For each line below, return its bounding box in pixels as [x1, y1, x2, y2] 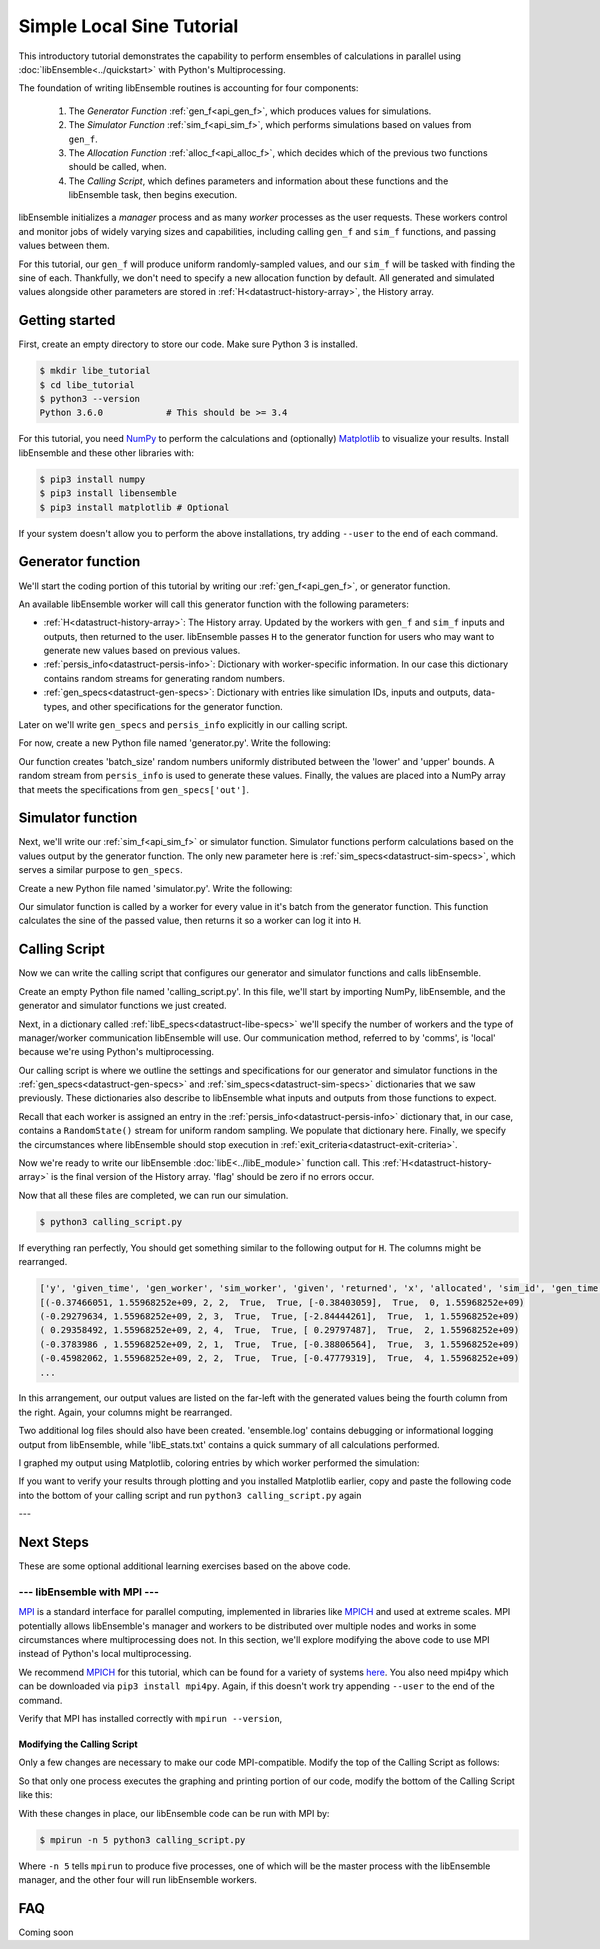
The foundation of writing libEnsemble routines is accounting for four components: [18, 82, 359, 94]
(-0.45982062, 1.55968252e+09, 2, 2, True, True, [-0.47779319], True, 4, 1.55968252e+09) [39, 1353, 520, 1364]
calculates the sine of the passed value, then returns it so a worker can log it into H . [18, 915, 362, 927]
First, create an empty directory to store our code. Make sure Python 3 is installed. [18, 338, 359, 350]
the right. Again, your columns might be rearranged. [18, 1406, 233, 1418]
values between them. [18, 240, 110, 252]
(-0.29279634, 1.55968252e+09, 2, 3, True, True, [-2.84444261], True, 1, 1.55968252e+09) [39, 1310, 520, 1322]
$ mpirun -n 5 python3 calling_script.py [39, 1834, 246, 1845]
